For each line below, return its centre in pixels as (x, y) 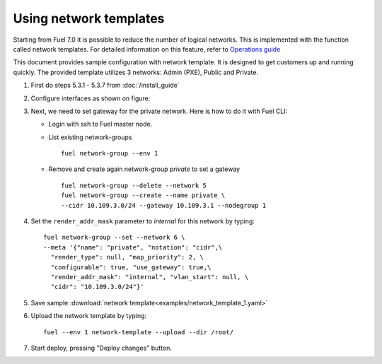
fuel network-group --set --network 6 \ (114, 237)
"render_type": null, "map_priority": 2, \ (127, 257)
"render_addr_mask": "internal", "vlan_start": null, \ (150, 277)
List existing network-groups (90, 137)
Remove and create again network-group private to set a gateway (144, 169)
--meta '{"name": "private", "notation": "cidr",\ (133, 247)
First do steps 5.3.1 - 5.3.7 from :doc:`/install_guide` (105, 86)
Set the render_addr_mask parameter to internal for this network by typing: (143, 221)
